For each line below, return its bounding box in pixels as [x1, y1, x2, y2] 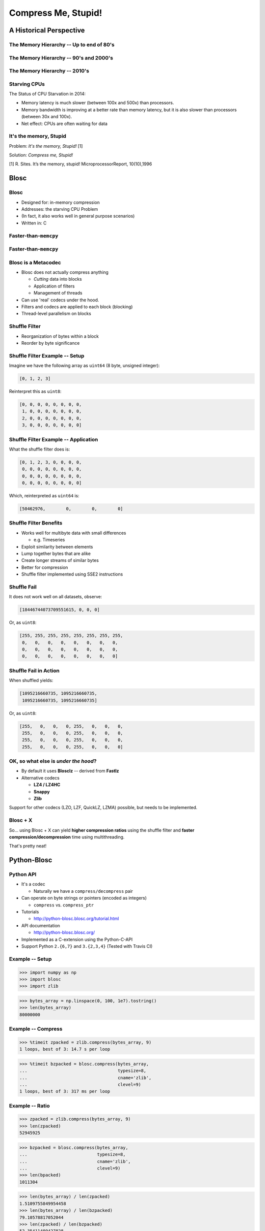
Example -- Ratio [9, 1102, 50, 1109]
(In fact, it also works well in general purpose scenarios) [21, 213, 135, 219]
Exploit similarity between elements [21, 544, 93, 550]
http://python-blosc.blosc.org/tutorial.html [33, 916, 119, 922]
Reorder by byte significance [21, 340, 80, 346]
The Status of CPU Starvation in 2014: [9, 91, 86, 97]
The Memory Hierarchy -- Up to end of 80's [9, 41, 115, 48]
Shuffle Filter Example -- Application [9, 436, 98, 443]
